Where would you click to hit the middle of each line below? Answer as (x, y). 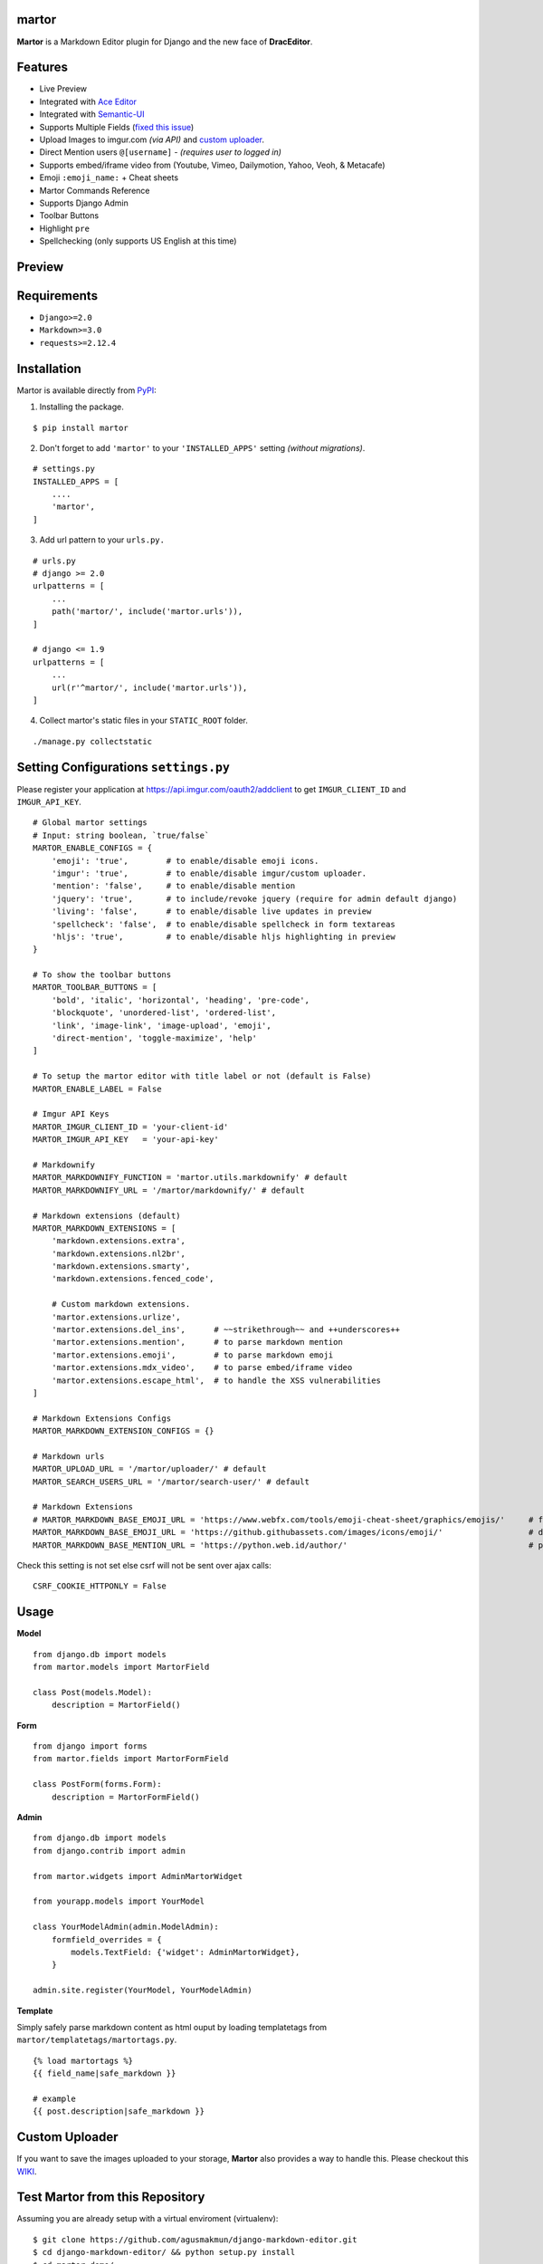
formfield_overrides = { (106, 1939)
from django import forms (90, 1746)
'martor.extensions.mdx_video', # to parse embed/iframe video (202, 1368)
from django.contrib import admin (109, 1851)
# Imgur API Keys (71, 1114)
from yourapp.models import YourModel (119, 1901)
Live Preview (63, 89)
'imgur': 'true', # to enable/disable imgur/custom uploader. (209, 873)
